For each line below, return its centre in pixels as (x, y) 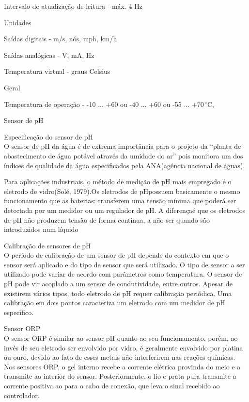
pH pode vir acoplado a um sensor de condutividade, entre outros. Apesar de (118, 284)
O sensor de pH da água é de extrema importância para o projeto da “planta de (123, 146)
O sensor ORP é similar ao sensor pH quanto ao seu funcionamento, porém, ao (121, 338)
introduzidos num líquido (41, 229)
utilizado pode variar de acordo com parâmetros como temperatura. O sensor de (123, 274)
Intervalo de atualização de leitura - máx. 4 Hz (73, 6)
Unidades (18, 22)
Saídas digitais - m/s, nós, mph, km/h (61, 39)
